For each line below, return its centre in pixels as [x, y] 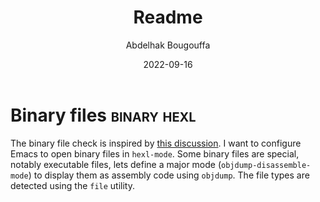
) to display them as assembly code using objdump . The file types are [169, 175]
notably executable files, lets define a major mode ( [116, 164]
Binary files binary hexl [103, 115]
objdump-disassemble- [266, 165]
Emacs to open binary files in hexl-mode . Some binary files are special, [155, 153]
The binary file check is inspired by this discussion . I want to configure [156, 143]
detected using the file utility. [73, 185]
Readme [168, 17]
